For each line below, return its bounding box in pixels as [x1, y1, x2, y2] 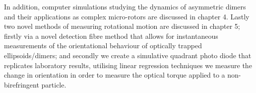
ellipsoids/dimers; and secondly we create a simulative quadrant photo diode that [4, 50, 252, 60]
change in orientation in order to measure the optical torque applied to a [4, 70, 225, 80]
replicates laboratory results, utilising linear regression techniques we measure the [4, 60, 252, 70]
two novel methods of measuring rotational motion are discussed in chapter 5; [4, 21, 240, 31]
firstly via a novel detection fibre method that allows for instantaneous [4, 30, 218, 41]
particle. [41, 79, 66, 90]
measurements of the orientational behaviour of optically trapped [4, 40, 202, 51]
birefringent [4, 79, 39, 90]
